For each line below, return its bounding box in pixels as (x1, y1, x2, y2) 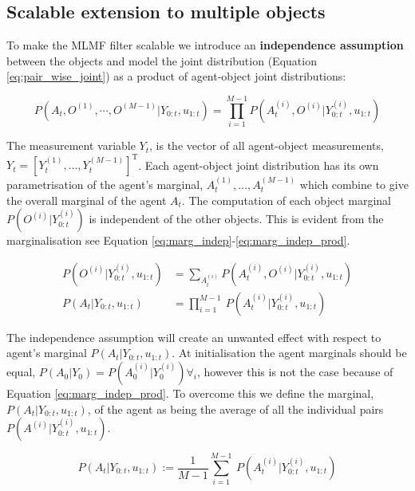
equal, (6, 363, 36, 380)
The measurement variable (6, 137, 136, 154)
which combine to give (299, 176, 409, 193)
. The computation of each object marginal (181, 191, 391, 208)
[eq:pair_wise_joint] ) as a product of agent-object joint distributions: (6, 68, 346, 84)
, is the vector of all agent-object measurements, (149, 137, 384, 154)
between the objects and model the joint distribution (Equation (6, 52, 317, 69)
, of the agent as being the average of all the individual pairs (87, 400, 384, 417)
